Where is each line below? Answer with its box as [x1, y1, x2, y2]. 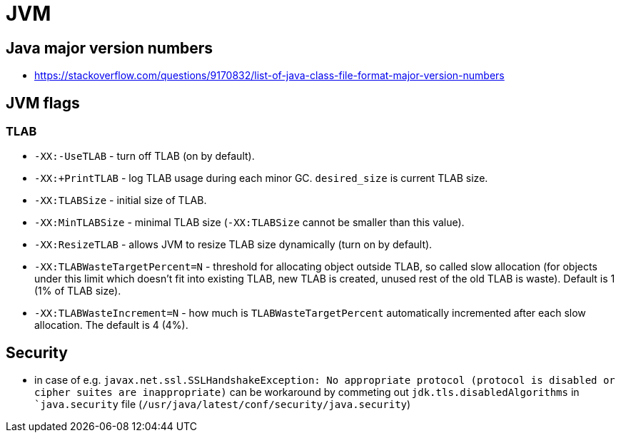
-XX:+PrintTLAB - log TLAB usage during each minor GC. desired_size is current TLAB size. [34, 172, 488, 185]
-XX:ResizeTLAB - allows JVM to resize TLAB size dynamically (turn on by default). [34, 238, 433, 251]
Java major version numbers [6, 39, 213, 57]
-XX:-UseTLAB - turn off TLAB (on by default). [34, 150, 255, 163]
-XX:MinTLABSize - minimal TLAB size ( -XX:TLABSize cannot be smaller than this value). [34, 216, 465, 229]
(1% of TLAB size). [34, 285, 121, 297]
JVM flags [6, 93, 80, 112]
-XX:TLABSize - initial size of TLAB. [34, 194, 207, 207]
